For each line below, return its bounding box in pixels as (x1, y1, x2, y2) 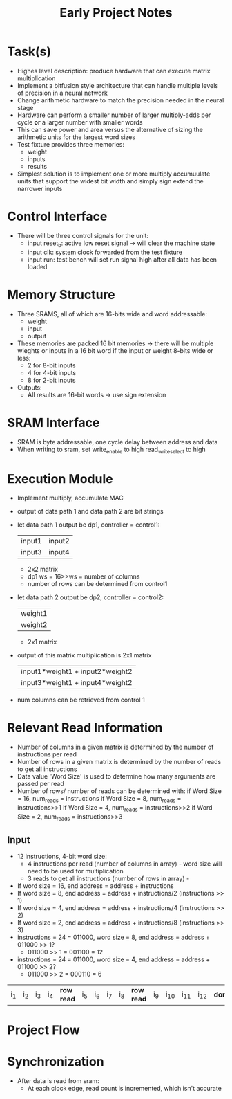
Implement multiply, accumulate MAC (17, 493, 124, 502)
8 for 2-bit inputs (27, 376, 76, 384)
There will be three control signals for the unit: (17, 231, 148, 239)
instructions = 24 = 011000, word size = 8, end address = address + (17, 933, 211, 942)
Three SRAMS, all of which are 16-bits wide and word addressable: (17, 309, 207, 318)
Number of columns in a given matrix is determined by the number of (17, 743, 214, 752)
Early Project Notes (59, 5, 173, 21)
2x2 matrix (27, 565, 59, 574)
